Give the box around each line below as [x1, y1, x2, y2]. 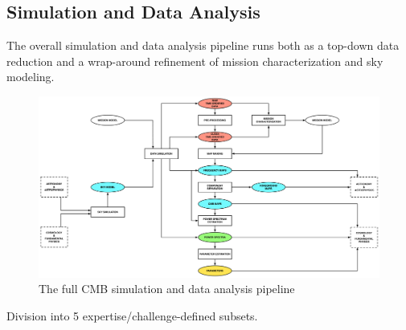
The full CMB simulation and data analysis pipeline [39, 280, 295, 297]
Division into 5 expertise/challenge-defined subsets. [6, 307, 258, 324]
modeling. [6, 68, 55, 85]
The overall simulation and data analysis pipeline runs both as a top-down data [6, 37, 400, 54]
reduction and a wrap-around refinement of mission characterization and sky [6, 52, 383, 69]
